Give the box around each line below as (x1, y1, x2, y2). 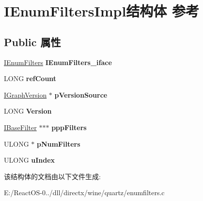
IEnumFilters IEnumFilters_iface (4, 57, 112, 67)
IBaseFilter (4, 122, 37, 132)
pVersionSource (54, 89, 108, 100)
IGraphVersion (4, 89, 47, 100)
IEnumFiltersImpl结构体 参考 (4, 1, 200, 21)
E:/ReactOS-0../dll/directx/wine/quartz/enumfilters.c (4, 187, 165, 198)
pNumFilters (36, 138, 80, 149)
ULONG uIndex (4, 155, 55, 165)
